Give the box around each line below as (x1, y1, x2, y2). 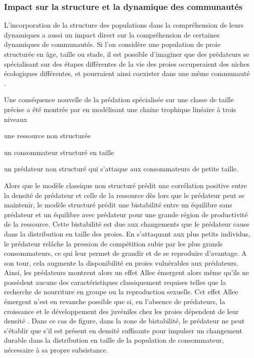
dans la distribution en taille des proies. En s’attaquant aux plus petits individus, (4, 228, 251, 239)
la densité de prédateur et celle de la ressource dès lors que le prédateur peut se (4, 190, 245, 200)
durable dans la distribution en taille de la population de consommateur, (4, 335, 224, 345)
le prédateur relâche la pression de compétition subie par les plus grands (4, 238, 223, 248)
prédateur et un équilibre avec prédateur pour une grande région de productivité (4, 209, 248, 219)
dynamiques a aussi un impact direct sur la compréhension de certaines (4, 29, 220, 40)
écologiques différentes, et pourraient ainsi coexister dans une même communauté (4, 68, 250, 79)
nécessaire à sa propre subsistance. (4, 345, 108, 355)
